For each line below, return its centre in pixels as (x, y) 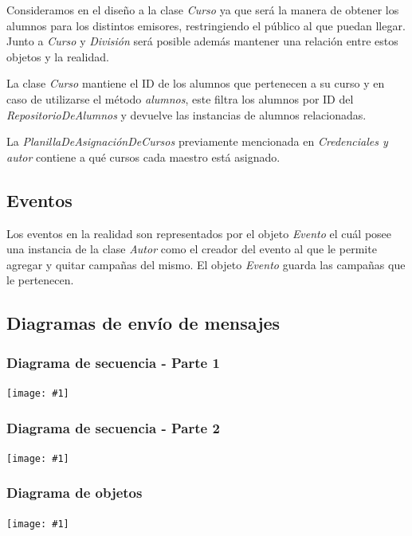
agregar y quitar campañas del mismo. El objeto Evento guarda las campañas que (206, 264)
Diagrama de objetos (75, 493)
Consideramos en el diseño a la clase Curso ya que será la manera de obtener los (203, 10)
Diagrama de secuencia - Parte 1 (113, 362)
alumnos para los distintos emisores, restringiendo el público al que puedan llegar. (206, 25)
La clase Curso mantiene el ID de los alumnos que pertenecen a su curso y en (196, 83)
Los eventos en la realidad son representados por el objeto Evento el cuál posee (199, 233)
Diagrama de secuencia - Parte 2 (113, 427)
